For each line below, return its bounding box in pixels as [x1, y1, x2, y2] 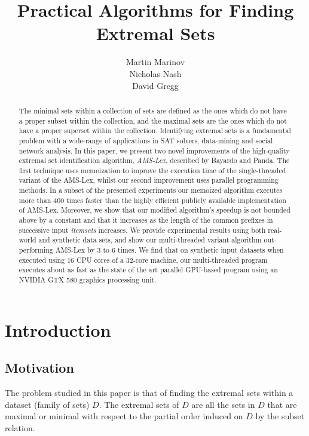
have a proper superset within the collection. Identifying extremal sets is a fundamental [19, 125, 291, 136]
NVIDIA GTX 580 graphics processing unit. [19, 275, 157, 285]
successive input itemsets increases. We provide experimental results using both [19, 225, 266, 235]
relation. [5, 421, 35, 434]
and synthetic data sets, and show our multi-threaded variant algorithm [38, 235, 262, 245]
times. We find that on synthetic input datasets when [117, 245, 284, 255]
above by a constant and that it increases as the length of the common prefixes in [19, 215, 273, 225]
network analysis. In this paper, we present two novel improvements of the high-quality [19, 145, 290, 155]
